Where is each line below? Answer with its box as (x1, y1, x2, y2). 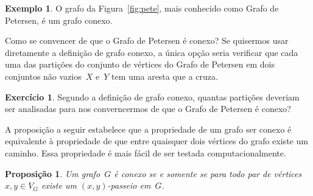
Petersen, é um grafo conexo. (5, 13, 113, 26)
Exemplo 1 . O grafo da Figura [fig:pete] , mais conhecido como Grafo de (5, 2, 279, 14)
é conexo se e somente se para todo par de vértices (114, 167, 302, 180)
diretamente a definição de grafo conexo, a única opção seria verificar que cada (5, 46, 298, 58)
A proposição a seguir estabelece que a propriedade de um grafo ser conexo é (5, 122, 292, 135)
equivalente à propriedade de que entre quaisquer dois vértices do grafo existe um (5, 135, 308, 147)
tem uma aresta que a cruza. (111, 69, 218, 82)
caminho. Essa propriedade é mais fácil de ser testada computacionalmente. (5, 146, 286, 159)
